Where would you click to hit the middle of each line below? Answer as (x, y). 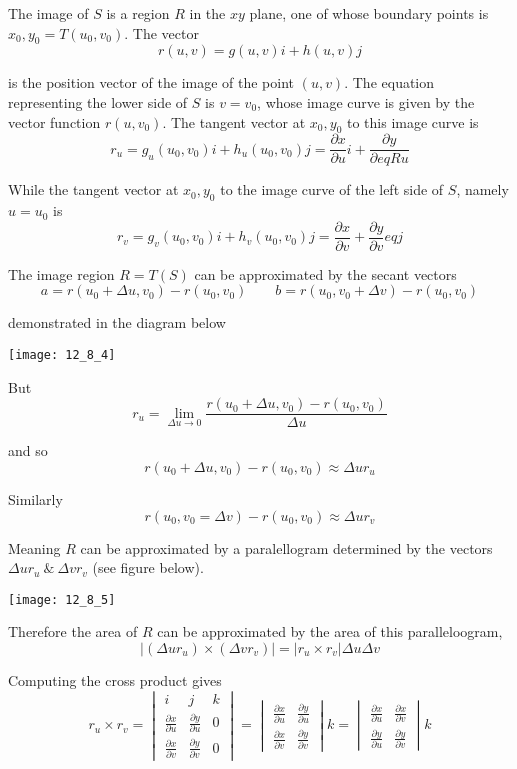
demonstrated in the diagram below (117, 322)
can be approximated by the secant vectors (325, 273)
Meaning (34, 547)
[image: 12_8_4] (62, 355)
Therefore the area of (73, 631)
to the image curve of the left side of (332, 189)
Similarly (35, 498)
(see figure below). (148, 567)
